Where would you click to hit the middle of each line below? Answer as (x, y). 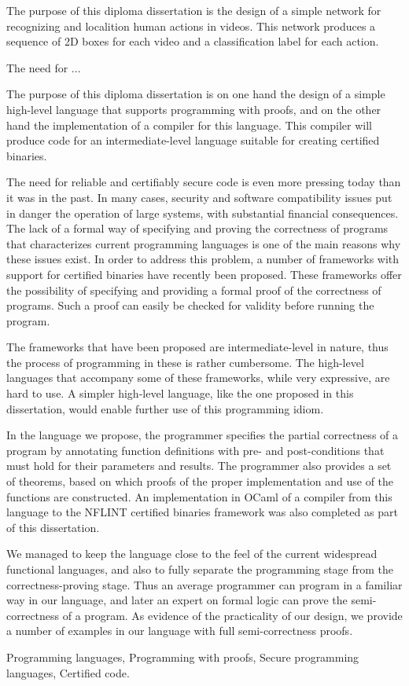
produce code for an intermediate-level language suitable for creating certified (193, 140)
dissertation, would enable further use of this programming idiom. (165, 408)
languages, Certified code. (68, 672)
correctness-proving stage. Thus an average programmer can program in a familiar (204, 584)
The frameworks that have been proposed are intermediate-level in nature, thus (197, 347)
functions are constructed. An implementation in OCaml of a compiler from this (199, 496)
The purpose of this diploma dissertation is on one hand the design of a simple (196, 94)
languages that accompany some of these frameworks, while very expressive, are (198, 378)
